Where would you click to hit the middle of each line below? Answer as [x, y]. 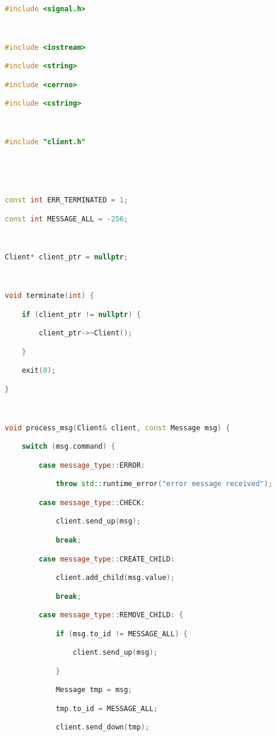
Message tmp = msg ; [94, 690]
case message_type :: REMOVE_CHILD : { [111, 615]
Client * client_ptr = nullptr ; [66, 257]
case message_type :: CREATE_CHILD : [107, 559]
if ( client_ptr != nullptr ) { [81, 314]
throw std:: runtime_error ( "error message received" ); [164, 484]
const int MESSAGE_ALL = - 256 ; [66, 219]
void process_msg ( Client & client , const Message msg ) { [118, 428]
